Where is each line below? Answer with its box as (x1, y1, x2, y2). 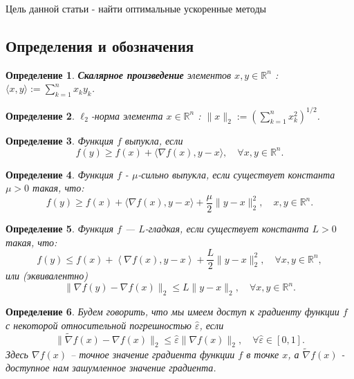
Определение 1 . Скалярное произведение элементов (6, 67, 232, 82)
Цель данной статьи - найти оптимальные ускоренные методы (6, 1, 266, 15)
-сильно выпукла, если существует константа (138, 167, 335, 181)
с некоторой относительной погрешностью (6, 317, 192, 332)
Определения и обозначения (6, 35, 194, 56)
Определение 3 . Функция (6, 133, 113, 147)
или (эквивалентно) (6, 268, 88, 283)
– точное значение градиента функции (71, 346, 235, 361)
